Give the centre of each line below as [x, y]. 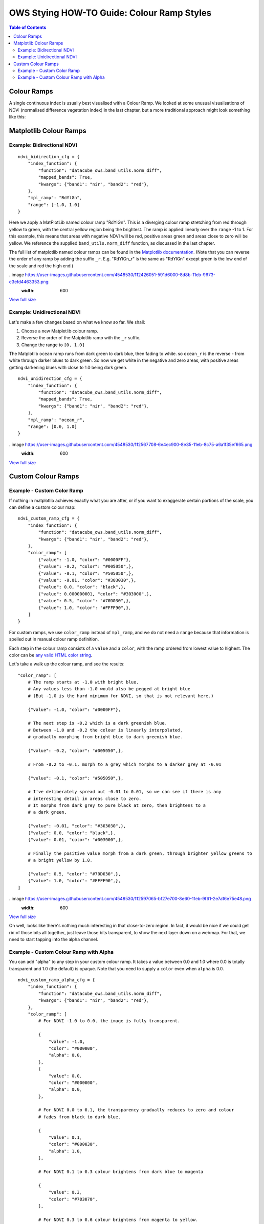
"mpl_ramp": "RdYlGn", [55, 198]
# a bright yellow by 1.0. [60, 860]
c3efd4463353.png [29, 282]
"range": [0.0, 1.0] [52, 426]
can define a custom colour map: [42, 507]
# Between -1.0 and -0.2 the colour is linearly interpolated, [105, 730]
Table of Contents [28, 27]
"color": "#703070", [73, 1199]
